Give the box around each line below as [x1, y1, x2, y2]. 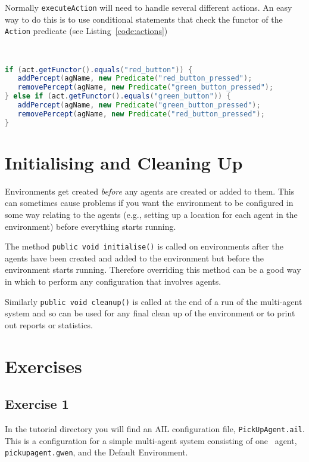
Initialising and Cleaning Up [5, 150, 243, 174]
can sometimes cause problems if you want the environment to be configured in [5, 196, 294, 209]
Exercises [5, 353, 82, 378]
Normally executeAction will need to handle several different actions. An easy [5, 1, 292, 13]
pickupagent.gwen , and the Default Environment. [5, 446, 188, 458]
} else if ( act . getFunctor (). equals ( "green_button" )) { [5, 92, 231, 101]
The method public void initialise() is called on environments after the [5, 240, 283, 252]
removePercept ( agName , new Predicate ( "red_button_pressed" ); [17, 109, 265, 118]
